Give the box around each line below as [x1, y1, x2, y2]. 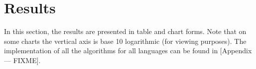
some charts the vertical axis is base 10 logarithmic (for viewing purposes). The [4, 35, 247, 46]
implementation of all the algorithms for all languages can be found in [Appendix [4, 45, 252, 56]
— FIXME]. [4, 55, 41, 65]
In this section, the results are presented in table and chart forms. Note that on [4, 26, 247, 36]
